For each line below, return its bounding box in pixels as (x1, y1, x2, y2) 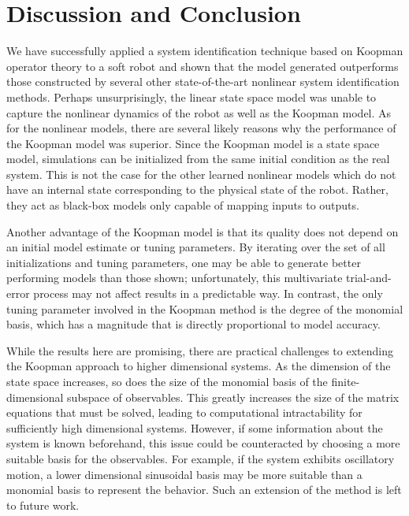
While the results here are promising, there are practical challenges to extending (6, 342, 393, 358)
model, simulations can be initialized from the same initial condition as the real (6, 150, 390, 167)
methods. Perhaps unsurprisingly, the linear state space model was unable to (6, 88, 377, 105)
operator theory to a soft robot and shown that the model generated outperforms (6, 58, 399, 74)
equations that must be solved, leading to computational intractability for (6, 404, 363, 421)
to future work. (6, 496, 80, 513)
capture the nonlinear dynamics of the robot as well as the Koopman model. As (6, 104, 392, 121)
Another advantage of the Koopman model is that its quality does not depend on (6, 223, 399, 239)
